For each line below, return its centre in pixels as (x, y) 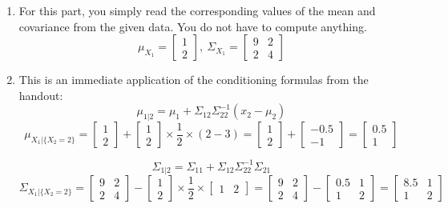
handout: (41, 95)
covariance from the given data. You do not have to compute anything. (193, 26)
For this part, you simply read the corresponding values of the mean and (197, 10)
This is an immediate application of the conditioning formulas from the (194, 80)
